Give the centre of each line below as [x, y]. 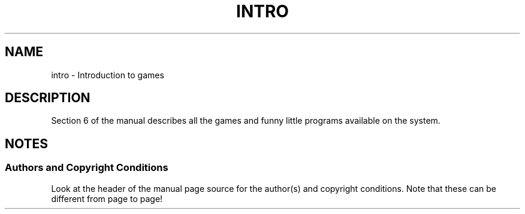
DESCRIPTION [48, 98]
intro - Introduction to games [108, 75]
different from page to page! [107, 198]
